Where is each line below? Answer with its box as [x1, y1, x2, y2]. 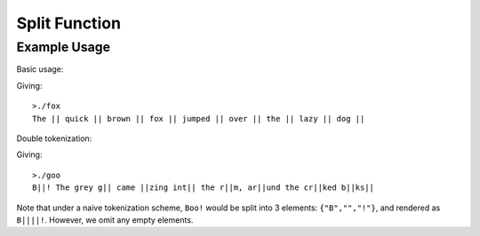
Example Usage [16, 39, 111, 55]
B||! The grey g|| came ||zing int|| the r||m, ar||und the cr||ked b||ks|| [32, 183, 375, 193]
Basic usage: [16, 64, 64, 75]
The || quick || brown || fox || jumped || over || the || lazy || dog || [32, 114, 365, 123]
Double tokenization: [16, 133, 92, 144]
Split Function [16, 13, 122, 33]
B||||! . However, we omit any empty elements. [16, 214, 194, 225]
